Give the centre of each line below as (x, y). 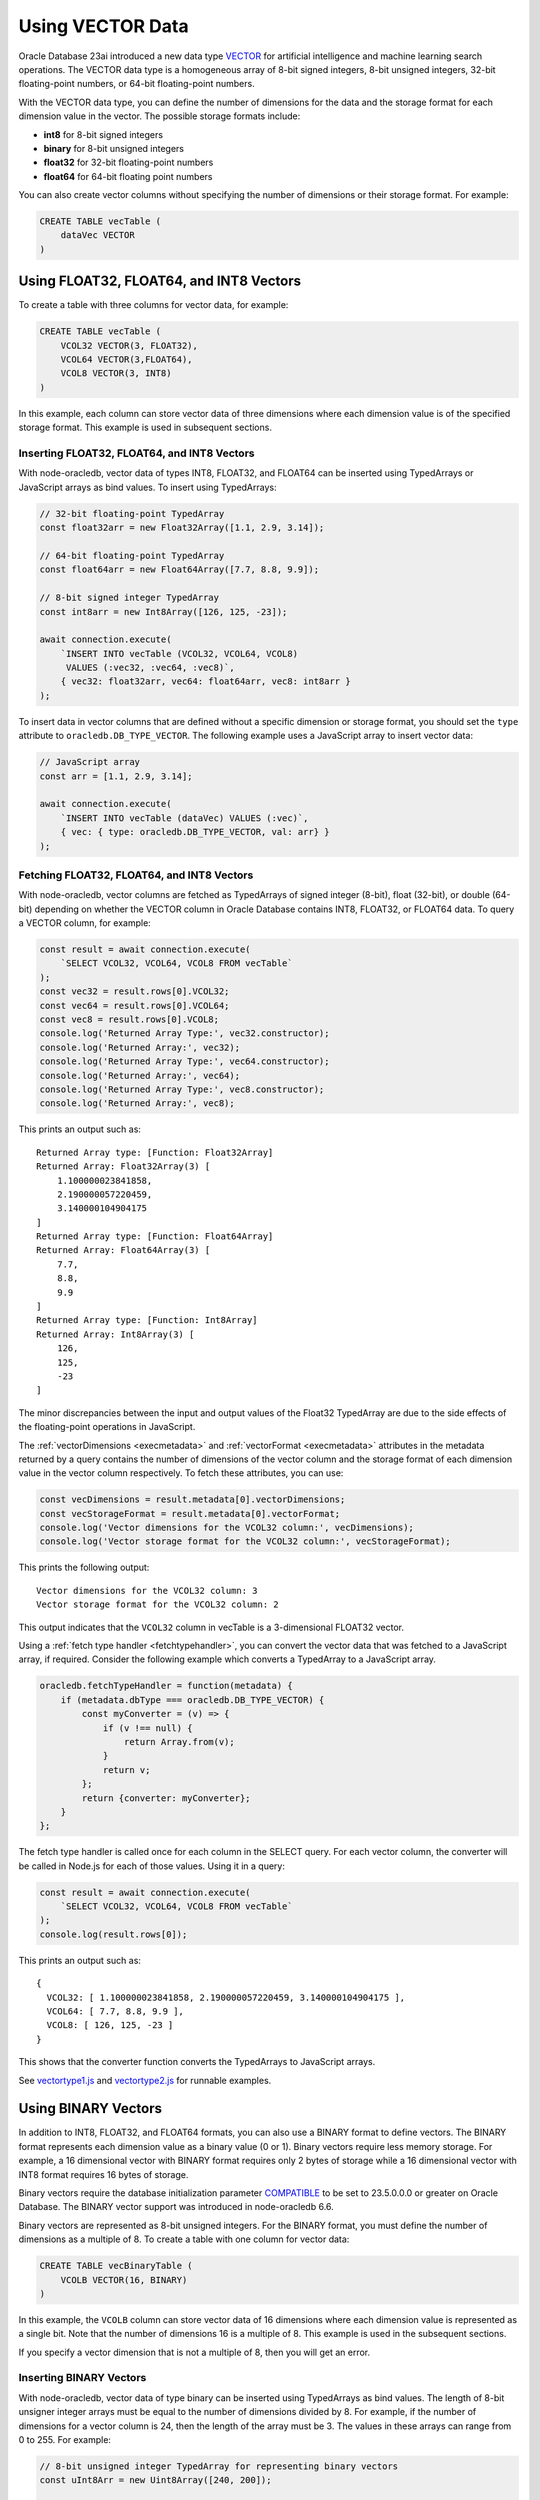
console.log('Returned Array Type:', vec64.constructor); (184, 1061)
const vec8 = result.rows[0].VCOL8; (129, 1019)
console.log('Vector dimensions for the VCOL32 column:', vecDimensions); (227, 1528)
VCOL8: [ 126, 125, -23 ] (110, 2025)
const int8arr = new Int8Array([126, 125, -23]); (163, 611)
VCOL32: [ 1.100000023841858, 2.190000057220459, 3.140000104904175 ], (226, 1997)
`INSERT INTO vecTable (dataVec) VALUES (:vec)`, (184, 818)
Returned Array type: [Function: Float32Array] (155, 1152)
